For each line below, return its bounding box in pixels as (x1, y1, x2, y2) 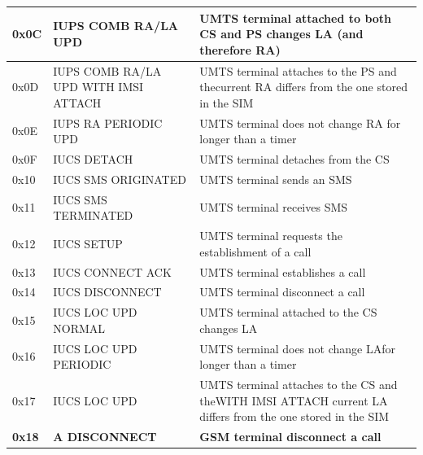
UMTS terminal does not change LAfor (199, 339, 395, 357)
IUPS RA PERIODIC (53, 114, 163, 131)
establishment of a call (199, 243, 312, 260)
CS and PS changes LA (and (199, 25, 364, 42)
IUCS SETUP (53, 234, 123, 252)
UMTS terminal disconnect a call (199, 283, 365, 300)
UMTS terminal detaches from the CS (199, 151, 390, 167)
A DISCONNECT (53, 428, 157, 445)
